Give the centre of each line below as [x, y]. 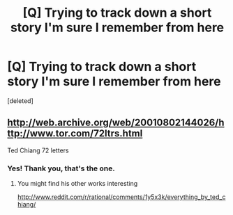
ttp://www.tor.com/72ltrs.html [75, 134]
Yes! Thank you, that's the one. [61, 168]
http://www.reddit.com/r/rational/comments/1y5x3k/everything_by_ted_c [121, 197]
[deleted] [20, 101]
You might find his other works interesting [77, 184]
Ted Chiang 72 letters [38, 150]
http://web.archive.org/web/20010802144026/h [116, 123]
